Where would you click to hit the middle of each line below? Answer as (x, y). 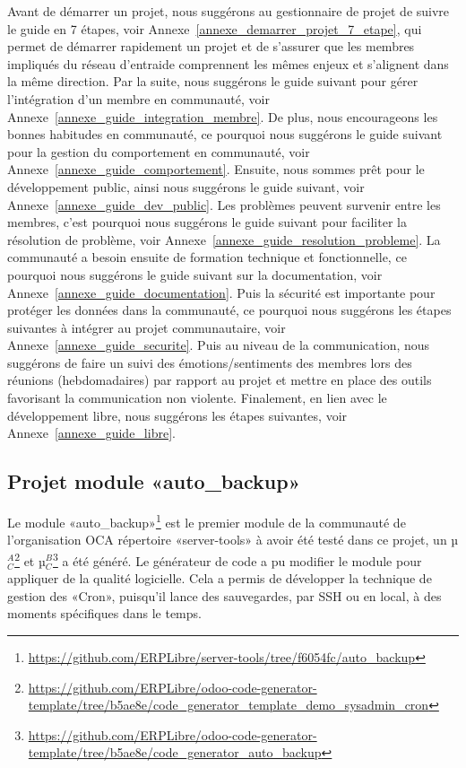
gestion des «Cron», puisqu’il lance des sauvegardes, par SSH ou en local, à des (224, 595)
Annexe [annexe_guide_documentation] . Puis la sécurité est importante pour (221, 292)
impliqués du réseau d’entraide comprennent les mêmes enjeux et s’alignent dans (228, 63)
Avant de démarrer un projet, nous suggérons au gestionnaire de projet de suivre (229, 11)
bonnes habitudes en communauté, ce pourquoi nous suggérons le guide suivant (225, 134)
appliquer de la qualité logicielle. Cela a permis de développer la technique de (220, 578)
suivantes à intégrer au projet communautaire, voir (147, 327)
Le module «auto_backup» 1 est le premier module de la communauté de (207, 521)
